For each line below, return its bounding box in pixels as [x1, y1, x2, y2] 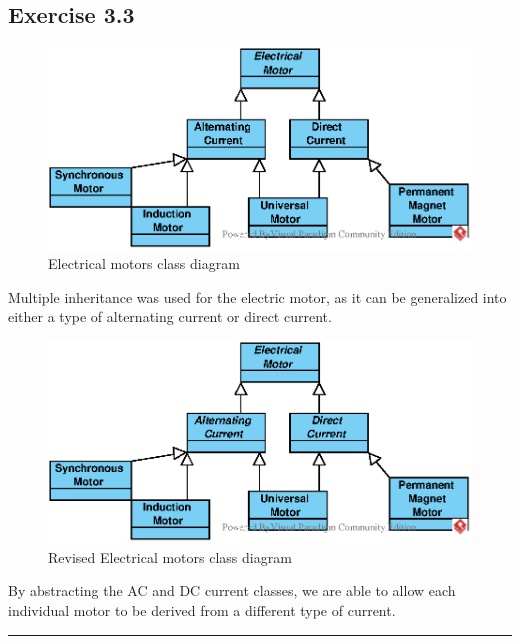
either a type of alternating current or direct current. [8, 306, 332, 327]
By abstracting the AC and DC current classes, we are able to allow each [8, 580, 456, 601]
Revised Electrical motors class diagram [48, 546, 292, 567]
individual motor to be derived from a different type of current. [8, 600, 396, 621]
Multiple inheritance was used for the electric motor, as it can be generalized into [8, 286, 507, 307]
